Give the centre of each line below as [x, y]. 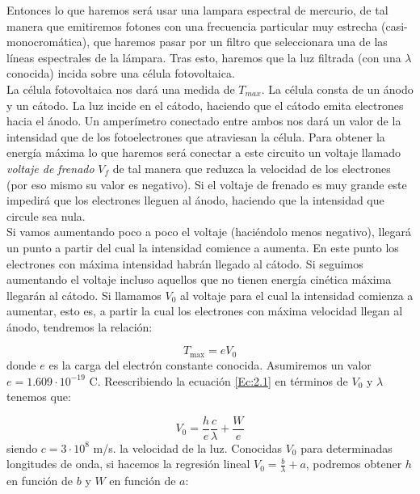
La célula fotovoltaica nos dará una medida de [121, 89]
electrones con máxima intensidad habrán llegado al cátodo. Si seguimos [185, 263]
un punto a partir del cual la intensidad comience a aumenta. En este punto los [203, 247]
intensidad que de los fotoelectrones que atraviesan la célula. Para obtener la [196, 136]
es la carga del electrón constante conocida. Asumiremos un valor [210, 364]
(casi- [394, 25]
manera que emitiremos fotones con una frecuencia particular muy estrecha [192, 25]
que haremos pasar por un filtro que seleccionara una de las [240, 42]
